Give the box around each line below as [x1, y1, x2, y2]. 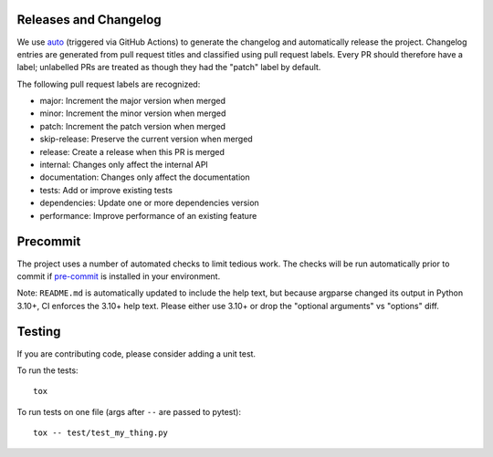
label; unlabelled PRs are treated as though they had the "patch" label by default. [16, 62, 321, 73]
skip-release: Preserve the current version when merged [39, 133, 253, 145]
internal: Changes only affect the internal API [39, 160, 209, 171]
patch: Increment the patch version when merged [39, 120, 226, 131]
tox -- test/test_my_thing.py [33, 428, 169, 438]
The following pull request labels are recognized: [16, 78, 201, 89]
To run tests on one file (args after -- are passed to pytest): [16, 406, 242, 417]
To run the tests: [16, 365, 79, 376]
